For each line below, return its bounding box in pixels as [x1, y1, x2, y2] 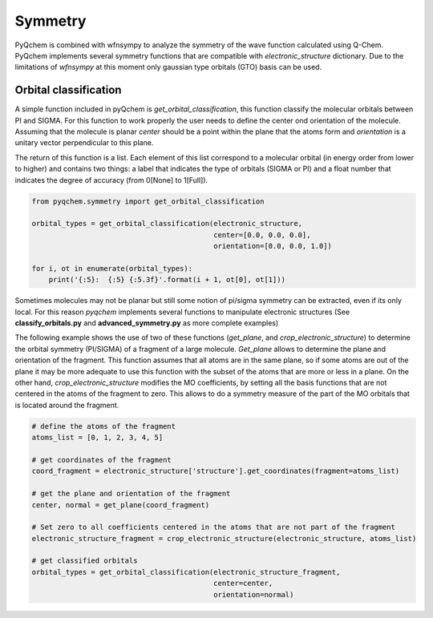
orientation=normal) [213, 590, 294, 599]
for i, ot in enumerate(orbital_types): [31, 264, 192, 273]
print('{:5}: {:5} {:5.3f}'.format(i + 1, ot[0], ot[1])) [48, 275, 286, 285]
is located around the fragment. [14, 400, 119, 410]
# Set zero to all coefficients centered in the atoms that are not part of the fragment [31, 523, 396, 532]
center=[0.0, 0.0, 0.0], [213, 230, 311, 240]
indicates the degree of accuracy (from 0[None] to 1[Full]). [14, 175, 208, 184]
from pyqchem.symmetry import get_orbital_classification [31, 196, 265, 206]
